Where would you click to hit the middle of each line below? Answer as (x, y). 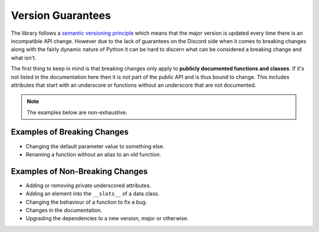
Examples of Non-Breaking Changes (79, 171)
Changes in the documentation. (64, 210)
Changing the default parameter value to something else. (95, 146)
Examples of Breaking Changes (70, 132)
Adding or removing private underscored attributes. (88, 185)
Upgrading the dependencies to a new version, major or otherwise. (107, 218)
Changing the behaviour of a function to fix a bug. (86, 202)
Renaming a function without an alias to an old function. (93, 154)
